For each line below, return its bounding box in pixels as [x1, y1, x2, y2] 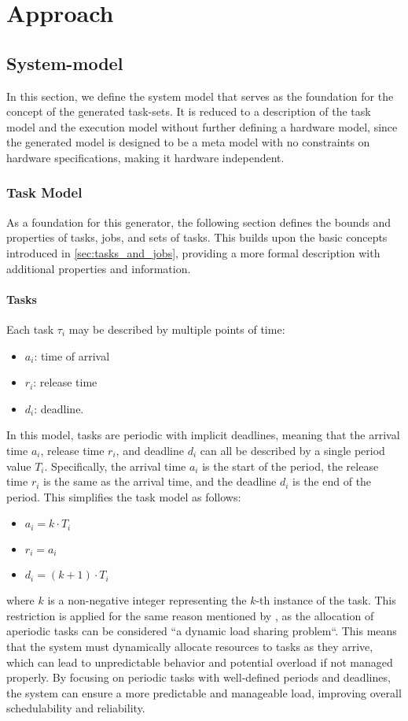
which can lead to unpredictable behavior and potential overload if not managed [6, 653, 393, 670]
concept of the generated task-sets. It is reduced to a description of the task [6, 103, 371, 120]
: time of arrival [34, 347, 110, 364]
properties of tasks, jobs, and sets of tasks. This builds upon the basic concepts [6, 229, 388, 246]
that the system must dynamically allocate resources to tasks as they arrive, [6, 638, 373, 654]
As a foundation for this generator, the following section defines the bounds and [6, 213, 391, 230]
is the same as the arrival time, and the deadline [43, 473, 277, 490]
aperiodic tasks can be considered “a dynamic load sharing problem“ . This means [6, 623, 397, 639]
